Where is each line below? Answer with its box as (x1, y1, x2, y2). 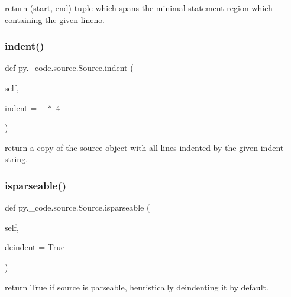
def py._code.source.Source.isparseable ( (5, 201, 150, 214)
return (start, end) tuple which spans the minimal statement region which (5, 2, 273, 14)
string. (5, 153, 28, 165)
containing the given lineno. (5, 13, 105, 25)
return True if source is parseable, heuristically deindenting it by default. (5, 280, 269, 293)
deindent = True (5, 241, 65, 253)
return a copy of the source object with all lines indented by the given (5, 141, 258, 153)
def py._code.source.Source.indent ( (5, 62, 134, 74)
